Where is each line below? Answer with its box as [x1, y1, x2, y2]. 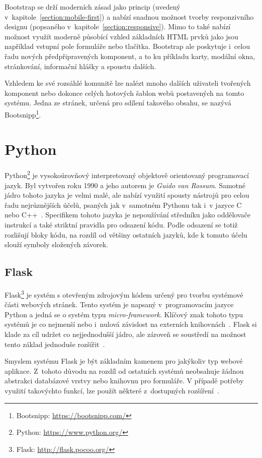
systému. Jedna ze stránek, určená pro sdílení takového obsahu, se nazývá [5, 97, 231, 108]
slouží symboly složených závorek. [5, 239, 108, 250]
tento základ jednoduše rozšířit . [5, 338, 105, 349]
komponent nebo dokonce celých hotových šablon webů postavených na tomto [5, 87, 244, 98]
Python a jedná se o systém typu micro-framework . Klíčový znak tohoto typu [5, 309, 243, 319]
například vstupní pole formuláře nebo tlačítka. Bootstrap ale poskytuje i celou [5, 41, 250, 51]
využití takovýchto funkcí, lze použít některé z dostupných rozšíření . [5, 385, 219, 395]
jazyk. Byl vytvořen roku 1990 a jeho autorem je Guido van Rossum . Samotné [5, 180, 246, 190]
